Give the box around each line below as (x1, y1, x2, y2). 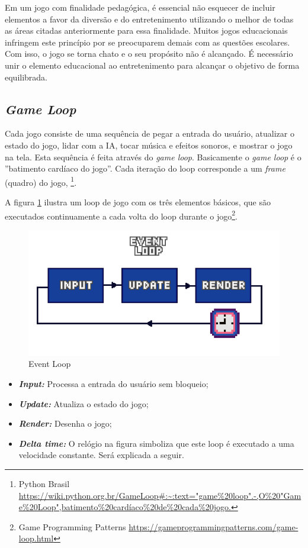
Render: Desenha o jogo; (18, 417, 112, 430)
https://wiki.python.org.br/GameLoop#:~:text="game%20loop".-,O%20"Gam (18, 489, 301, 501)
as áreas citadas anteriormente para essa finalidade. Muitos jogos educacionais (5, 24, 288, 37)
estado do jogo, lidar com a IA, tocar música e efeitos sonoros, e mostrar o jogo (5, 138, 293, 151)
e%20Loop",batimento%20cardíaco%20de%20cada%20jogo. (18, 501, 231, 513)
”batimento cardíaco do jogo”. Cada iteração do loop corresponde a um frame (5, 162, 285, 175)
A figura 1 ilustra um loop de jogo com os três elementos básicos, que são (5, 195, 271, 208)
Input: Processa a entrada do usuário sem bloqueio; (18, 378, 208, 390)
